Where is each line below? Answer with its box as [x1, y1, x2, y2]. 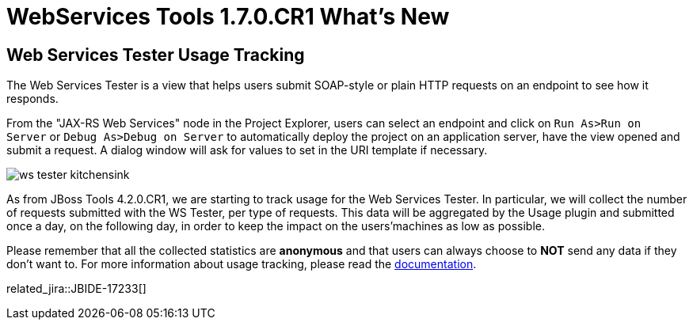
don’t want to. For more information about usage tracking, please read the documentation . [6, 257, 477, 271]
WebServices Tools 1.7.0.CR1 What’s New [6, 3, 450, 30]
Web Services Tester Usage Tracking [6, 44, 305, 65]
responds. [6, 92, 59, 106]
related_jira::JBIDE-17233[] [6, 282, 147, 296]
